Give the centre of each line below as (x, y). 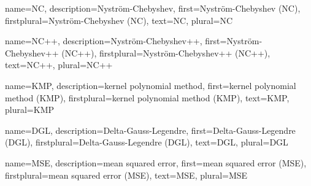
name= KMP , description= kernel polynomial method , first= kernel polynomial (151, 85)
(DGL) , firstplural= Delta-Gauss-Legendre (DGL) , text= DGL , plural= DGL (147, 142)
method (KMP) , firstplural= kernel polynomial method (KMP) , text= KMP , (147, 97)
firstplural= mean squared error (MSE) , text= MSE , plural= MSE (126, 175)
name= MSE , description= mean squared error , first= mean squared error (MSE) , (156, 162)
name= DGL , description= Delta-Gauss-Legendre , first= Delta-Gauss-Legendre (150, 130)
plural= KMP (29, 110)
